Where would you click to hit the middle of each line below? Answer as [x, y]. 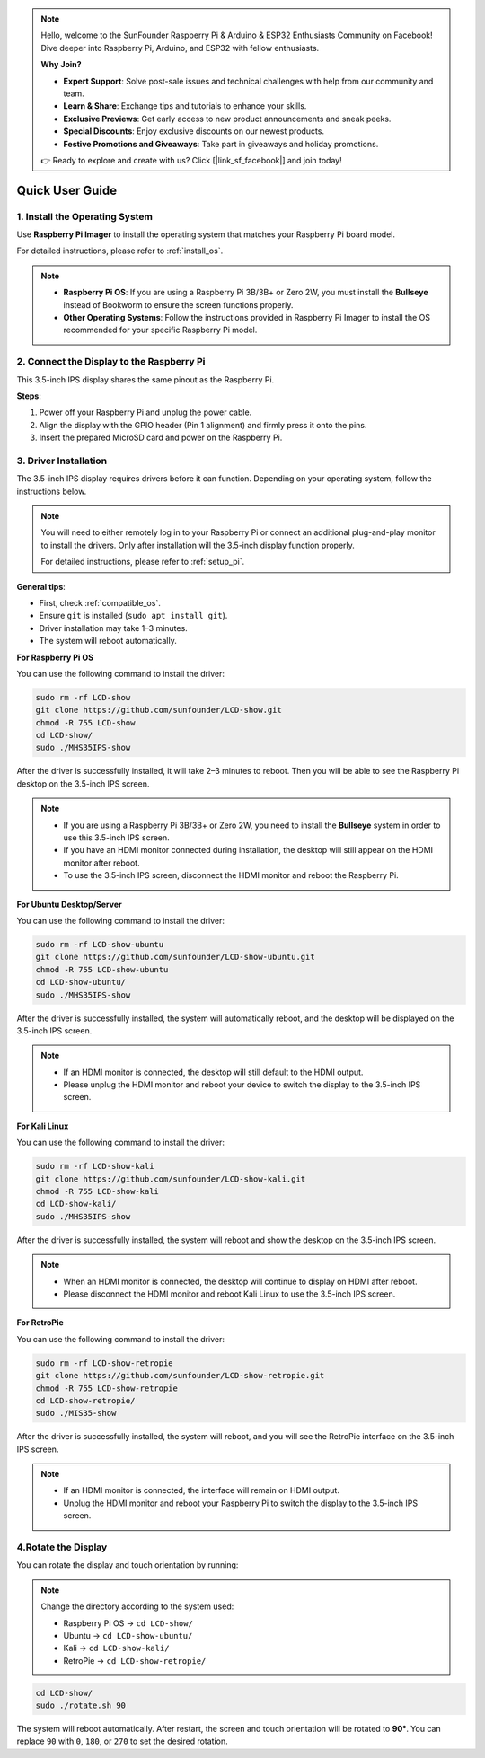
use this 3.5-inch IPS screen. [116, 838]
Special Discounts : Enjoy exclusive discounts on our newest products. [194, 131]
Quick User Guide [67, 190]
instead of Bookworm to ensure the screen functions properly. [178, 304]
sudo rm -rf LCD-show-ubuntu [100, 944]
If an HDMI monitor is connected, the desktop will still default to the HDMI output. [213, 1072]
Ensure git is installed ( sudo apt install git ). [133, 616]
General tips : [41, 586]
